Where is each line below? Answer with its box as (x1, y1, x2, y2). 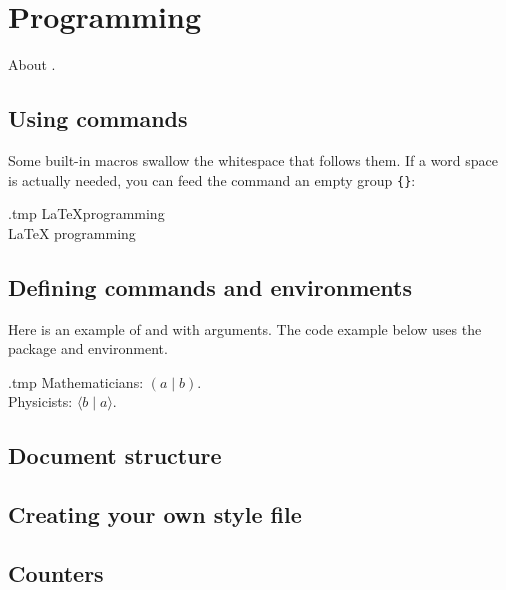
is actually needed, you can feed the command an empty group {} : (8, 169, 416, 190)
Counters (8, 557, 104, 588)
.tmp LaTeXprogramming (8, 203, 165, 224)
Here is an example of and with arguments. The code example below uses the (8, 318, 482, 339)
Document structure (8, 440, 222, 471)
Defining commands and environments (8, 271, 413, 302)
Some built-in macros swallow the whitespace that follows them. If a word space (8, 149, 499, 170)
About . (8, 54, 56, 75)
